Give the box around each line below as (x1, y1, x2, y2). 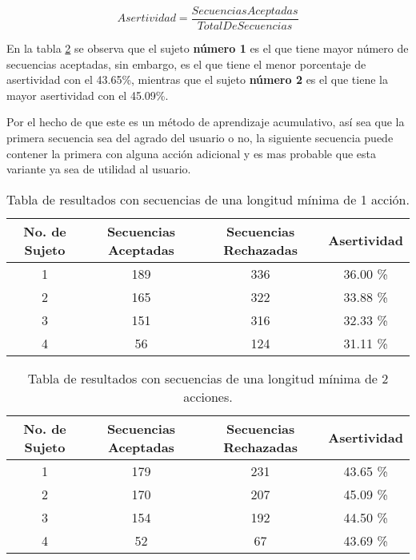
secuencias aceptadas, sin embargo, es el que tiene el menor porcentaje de (6, 55, 366, 72)
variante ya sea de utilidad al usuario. (6, 161, 191, 177)
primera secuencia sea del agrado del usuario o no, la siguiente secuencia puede (6, 129, 394, 146)
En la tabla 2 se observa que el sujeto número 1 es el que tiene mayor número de (6, 40, 409, 57)
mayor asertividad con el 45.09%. (6, 86, 169, 103)
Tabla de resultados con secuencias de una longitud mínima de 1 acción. (6, 189, 410, 209)
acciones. (183, 387, 233, 406)
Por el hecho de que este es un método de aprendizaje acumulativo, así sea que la (6, 113, 405, 130)
